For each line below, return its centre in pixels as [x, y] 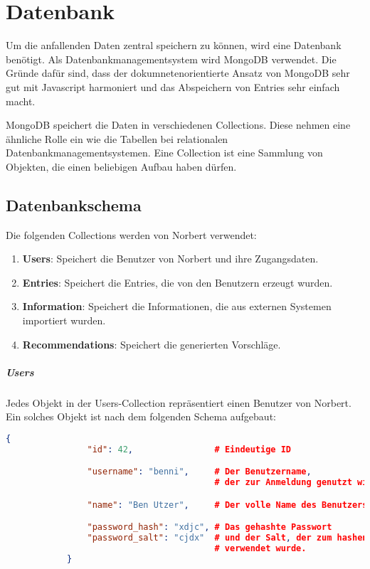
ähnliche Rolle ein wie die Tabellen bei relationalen [117, 138]
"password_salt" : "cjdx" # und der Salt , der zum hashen [227, 538]
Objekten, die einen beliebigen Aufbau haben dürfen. [121, 166]
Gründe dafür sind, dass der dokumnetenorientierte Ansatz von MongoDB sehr [178, 73]
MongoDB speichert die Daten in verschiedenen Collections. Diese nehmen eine [178, 125]
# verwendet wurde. [260, 549]
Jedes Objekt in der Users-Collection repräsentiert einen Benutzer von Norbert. [179, 402]
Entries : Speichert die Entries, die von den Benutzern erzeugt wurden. [178, 282]
